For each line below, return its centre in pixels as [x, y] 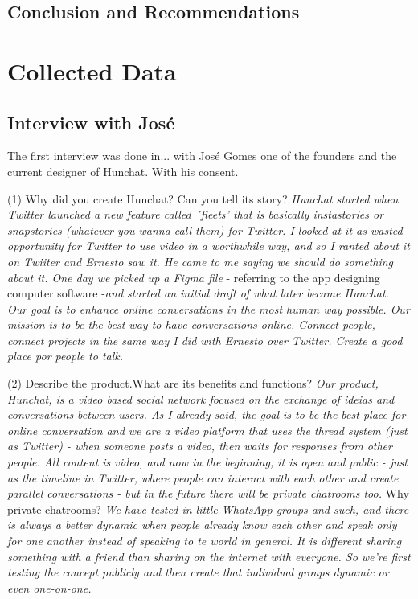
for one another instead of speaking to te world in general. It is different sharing [205, 541]
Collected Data [92, 70]
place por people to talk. [66, 356]
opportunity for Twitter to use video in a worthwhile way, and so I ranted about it [209, 246]
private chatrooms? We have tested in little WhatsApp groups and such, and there [208, 509]
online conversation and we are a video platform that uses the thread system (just [207, 430]
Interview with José [91, 122]
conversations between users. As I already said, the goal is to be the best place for [207, 414]
